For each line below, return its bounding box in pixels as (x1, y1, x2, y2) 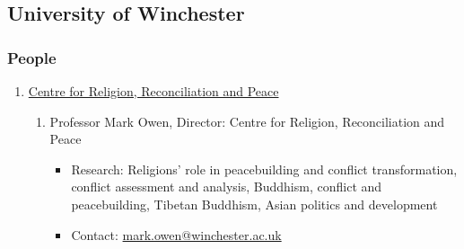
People (7, 46, 57, 68)
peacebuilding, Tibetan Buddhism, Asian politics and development (71, 194, 438, 213)
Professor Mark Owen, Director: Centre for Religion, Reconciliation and (49, 111, 445, 130)
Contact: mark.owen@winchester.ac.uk (71, 225, 282, 244)
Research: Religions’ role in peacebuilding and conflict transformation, (71, 159, 458, 178)
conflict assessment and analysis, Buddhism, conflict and (71, 177, 382, 196)
